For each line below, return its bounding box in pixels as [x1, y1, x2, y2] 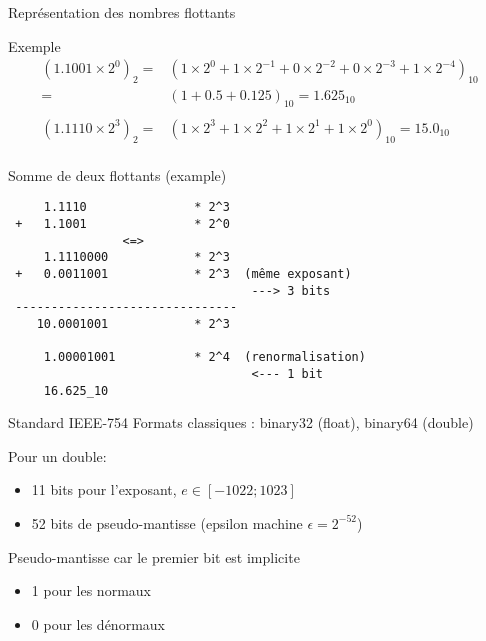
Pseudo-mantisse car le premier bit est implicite [8, 546, 300, 567]
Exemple [8, 35, 61, 56]
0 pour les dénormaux [31, 613, 165, 634]
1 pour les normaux [31, 580, 151, 601]
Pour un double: [8, 445, 107, 466]
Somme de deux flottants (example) [8, 164, 227, 185]
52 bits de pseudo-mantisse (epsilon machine [31, 512, 303, 533]
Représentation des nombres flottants [8, 2, 236, 22]
